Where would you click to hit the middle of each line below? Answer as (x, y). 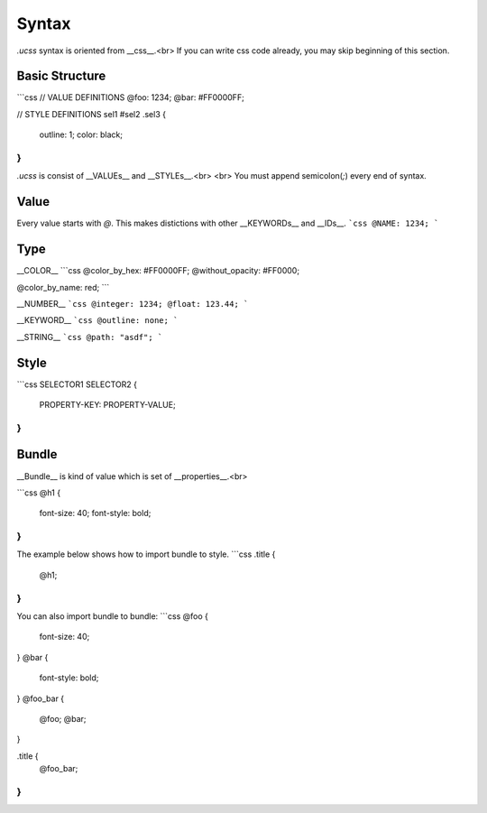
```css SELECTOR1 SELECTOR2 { (77, 384)
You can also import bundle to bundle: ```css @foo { (113, 616)
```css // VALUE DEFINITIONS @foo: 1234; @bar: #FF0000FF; (131, 97)
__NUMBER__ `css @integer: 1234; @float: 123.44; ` (133, 303)
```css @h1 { (39, 493)
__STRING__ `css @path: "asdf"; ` (90, 337)
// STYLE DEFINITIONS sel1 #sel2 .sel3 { (92, 114)
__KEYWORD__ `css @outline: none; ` (97, 320)
